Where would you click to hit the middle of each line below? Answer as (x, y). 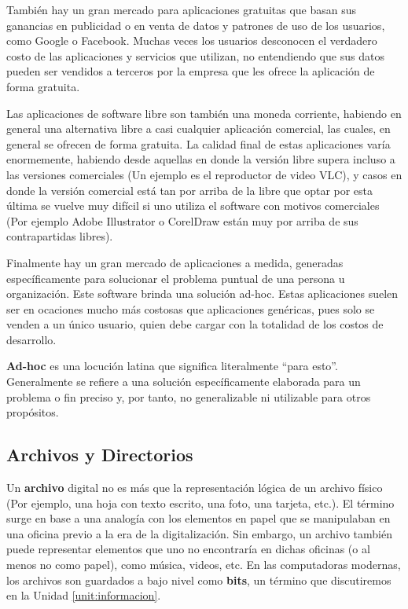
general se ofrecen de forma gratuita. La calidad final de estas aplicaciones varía (198, 143)
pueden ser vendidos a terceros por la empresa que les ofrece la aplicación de (191, 71)
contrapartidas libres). (60, 236)
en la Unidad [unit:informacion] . (84, 595)
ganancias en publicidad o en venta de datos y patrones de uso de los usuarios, (196, 25)
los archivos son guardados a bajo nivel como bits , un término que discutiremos (199, 580)
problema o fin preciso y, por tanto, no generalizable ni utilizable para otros (189, 396)
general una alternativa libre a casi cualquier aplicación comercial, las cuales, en (198, 128)
